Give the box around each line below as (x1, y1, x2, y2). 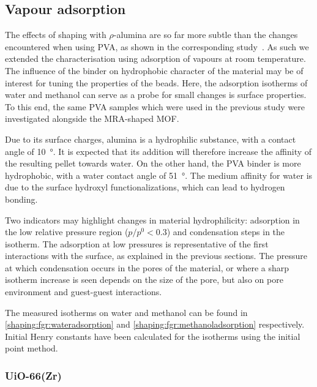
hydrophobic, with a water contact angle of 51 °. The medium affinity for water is (5, 168, 313, 181)
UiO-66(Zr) (5, 367, 62, 383)
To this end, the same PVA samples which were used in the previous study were (5, 100, 305, 113)
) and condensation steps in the (166, 225, 285, 238)
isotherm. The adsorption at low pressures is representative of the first (5, 237, 269, 250)
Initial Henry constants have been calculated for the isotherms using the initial (5, 329, 300, 342)
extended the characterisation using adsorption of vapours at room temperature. (5, 52, 306, 65)
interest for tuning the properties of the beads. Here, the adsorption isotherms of (5, 76, 308, 89)
